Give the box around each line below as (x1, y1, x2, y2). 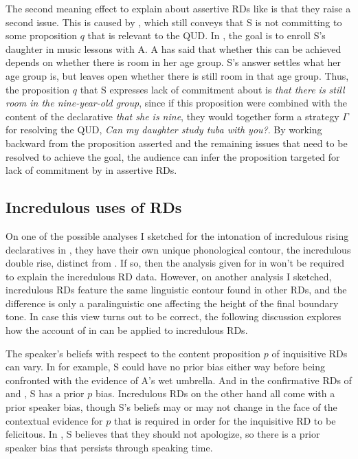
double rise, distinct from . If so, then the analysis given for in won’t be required (5, 256, 344, 270)
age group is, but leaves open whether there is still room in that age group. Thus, (5, 68, 349, 82)
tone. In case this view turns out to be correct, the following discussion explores (5, 309, 342, 324)
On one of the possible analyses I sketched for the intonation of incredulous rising (5, 228, 349, 243)
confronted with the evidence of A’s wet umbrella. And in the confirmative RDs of (5, 372, 352, 387)
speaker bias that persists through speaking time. (5, 440, 213, 454)
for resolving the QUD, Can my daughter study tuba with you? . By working (5, 122, 322, 137)
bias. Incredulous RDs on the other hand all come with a (95, 386, 335, 401)
